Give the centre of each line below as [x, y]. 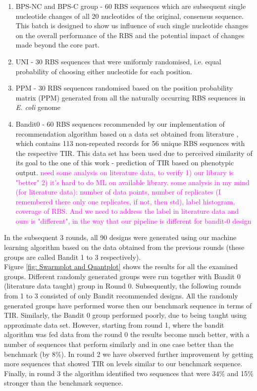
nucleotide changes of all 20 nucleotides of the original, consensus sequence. [129, 16]
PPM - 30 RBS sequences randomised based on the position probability [124, 88]
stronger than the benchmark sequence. [64, 383]
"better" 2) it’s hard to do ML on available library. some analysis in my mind [132, 182]
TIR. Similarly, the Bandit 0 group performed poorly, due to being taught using [125, 315]
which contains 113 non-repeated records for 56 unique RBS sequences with [130, 143]
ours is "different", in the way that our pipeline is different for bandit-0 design [133, 220]
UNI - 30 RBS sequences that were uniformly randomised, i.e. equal [118, 61]
